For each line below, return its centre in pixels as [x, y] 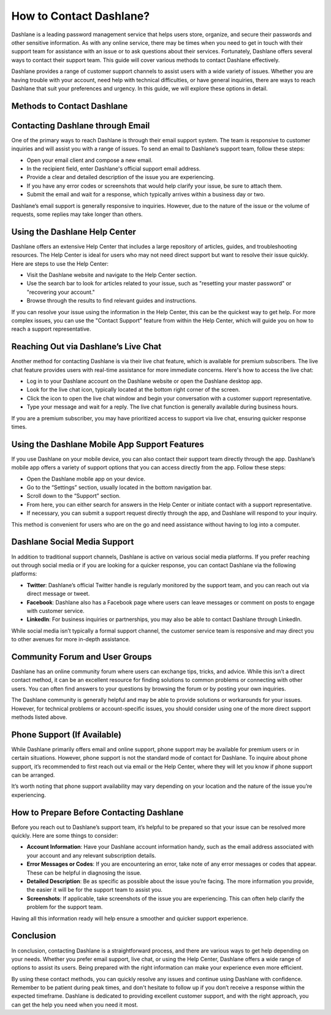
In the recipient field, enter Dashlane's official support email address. [114, 168]
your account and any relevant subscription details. [91, 855]
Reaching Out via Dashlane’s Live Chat [86, 347]
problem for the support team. [65, 907]
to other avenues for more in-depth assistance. [71, 639]
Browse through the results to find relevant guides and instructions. [112, 301]
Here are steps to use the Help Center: [60, 263]
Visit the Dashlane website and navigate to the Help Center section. [112, 275]
